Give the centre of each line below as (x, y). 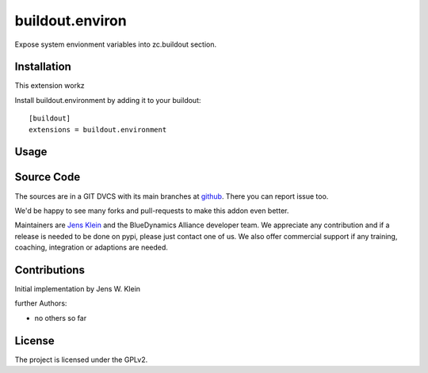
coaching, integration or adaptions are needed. (91, 247)
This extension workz (50, 86)
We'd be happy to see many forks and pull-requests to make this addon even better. (152, 211)
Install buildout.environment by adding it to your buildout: (108, 100)
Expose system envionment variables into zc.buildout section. (116, 44)
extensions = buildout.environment (98, 129)
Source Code (48, 177)
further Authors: (41, 303)
